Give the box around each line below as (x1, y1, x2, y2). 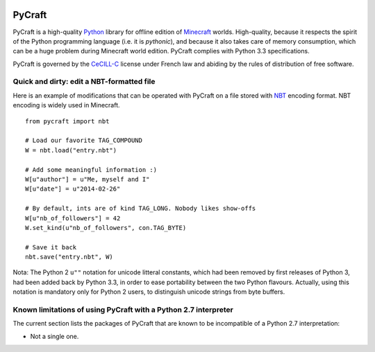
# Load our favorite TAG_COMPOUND (25, 137, 142, 145)
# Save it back (25, 243, 77, 251)
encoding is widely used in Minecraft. (12, 101, 121, 109)
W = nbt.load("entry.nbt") (25, 146, 117, 154)
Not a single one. (30, 332, 79, 340)
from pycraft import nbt (25, 117, 110, 125)
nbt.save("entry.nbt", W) (25, 253, 114, 261)
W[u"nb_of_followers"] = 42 (25, 214, 121, 222)
